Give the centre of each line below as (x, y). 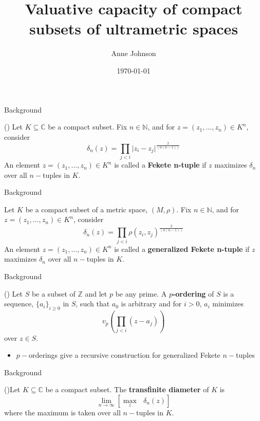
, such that (93, 304)
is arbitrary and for (151, 304)
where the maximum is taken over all (62, 413)
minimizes (228, 304)
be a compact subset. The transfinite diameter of (127, 389)
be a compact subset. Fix (88, 127)
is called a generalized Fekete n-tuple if (182, 249)
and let (96, 293)
